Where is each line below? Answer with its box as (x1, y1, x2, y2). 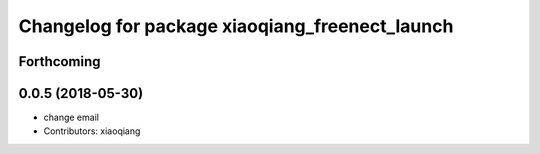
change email (43, 111, 100, 124)
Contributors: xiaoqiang (43, 125, 141, 137)
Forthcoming (18, 53, 101, 70)
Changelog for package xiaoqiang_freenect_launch (18, 15, 454, 37)
